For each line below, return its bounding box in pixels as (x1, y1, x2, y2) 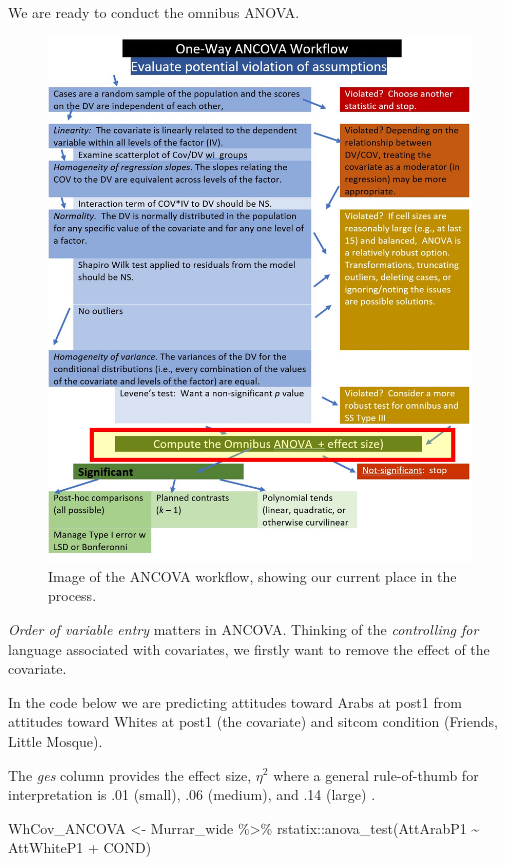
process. (48, 585, 97, 606)
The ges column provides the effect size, (8, 764, 252, 785)
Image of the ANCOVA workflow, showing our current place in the (48, 565, 457, 586)
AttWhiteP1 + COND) (8, 837, 152, 858)
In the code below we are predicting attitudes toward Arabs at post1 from (8, 691, 462, 712)
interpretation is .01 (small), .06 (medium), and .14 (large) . (8, 784, 376, 805)
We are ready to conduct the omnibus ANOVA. (8, 2, 300, 22)
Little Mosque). (8, 730, 103, 751)
